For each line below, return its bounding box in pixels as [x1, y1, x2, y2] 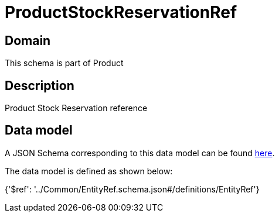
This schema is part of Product [5, 58, 124, 68]
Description [5, 78, 74, 93]
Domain [5, 33, 51, 48]
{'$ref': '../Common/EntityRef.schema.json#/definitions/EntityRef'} [5, 184, 260, 194]
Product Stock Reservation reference [5, 103, 148, 113]
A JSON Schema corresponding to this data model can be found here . [5, 147, 275, 158]
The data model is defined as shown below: [5, 166, 173, 176]
